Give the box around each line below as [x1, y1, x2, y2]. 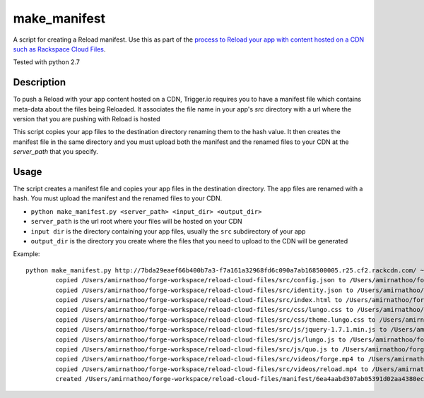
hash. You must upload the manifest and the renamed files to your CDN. [13, 194, 223, 203]
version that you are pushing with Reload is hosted [13, 115, 160, 123]
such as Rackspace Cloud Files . [13, 44, 106, 53]
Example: [13, 250, 40, 258]
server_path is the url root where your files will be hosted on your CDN [30, 217, 243, 226]
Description [13, 76, 66, 88]
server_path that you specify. [13, 147, 99, 156]
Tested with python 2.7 [13, 58, 81, 66]
